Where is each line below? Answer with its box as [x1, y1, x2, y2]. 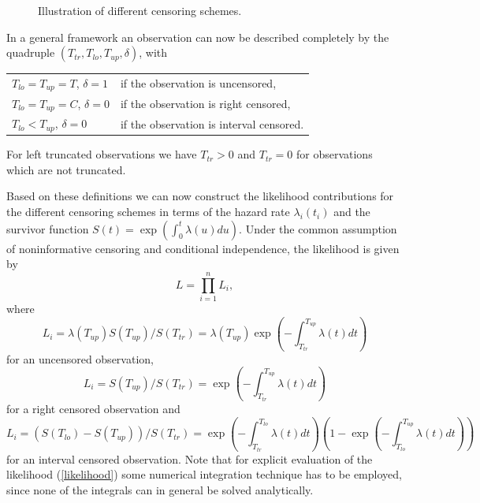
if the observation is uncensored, [120, 75, 277, 91]
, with [139, 44, 168, 61]
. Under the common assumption [239, 220, 397, 237]
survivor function [6, 220, 89, 237]
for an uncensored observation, [6, 350, 154, 367]
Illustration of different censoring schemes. [38, 2, 242, 18]
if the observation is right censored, [120, 95, 291, 112]
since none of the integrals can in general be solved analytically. [6, 481, 314, 497]
